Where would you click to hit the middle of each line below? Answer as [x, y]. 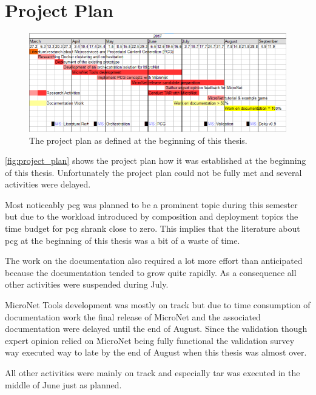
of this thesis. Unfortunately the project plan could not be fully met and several [153, 172]
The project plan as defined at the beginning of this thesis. [138, 140]
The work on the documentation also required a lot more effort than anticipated [154, 261]
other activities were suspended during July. [87, 284]
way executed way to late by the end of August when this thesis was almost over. [156, 352]
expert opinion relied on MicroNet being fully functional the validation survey [150, 340]
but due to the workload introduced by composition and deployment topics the [152, 216]
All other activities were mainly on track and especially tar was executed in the [153, 373]
